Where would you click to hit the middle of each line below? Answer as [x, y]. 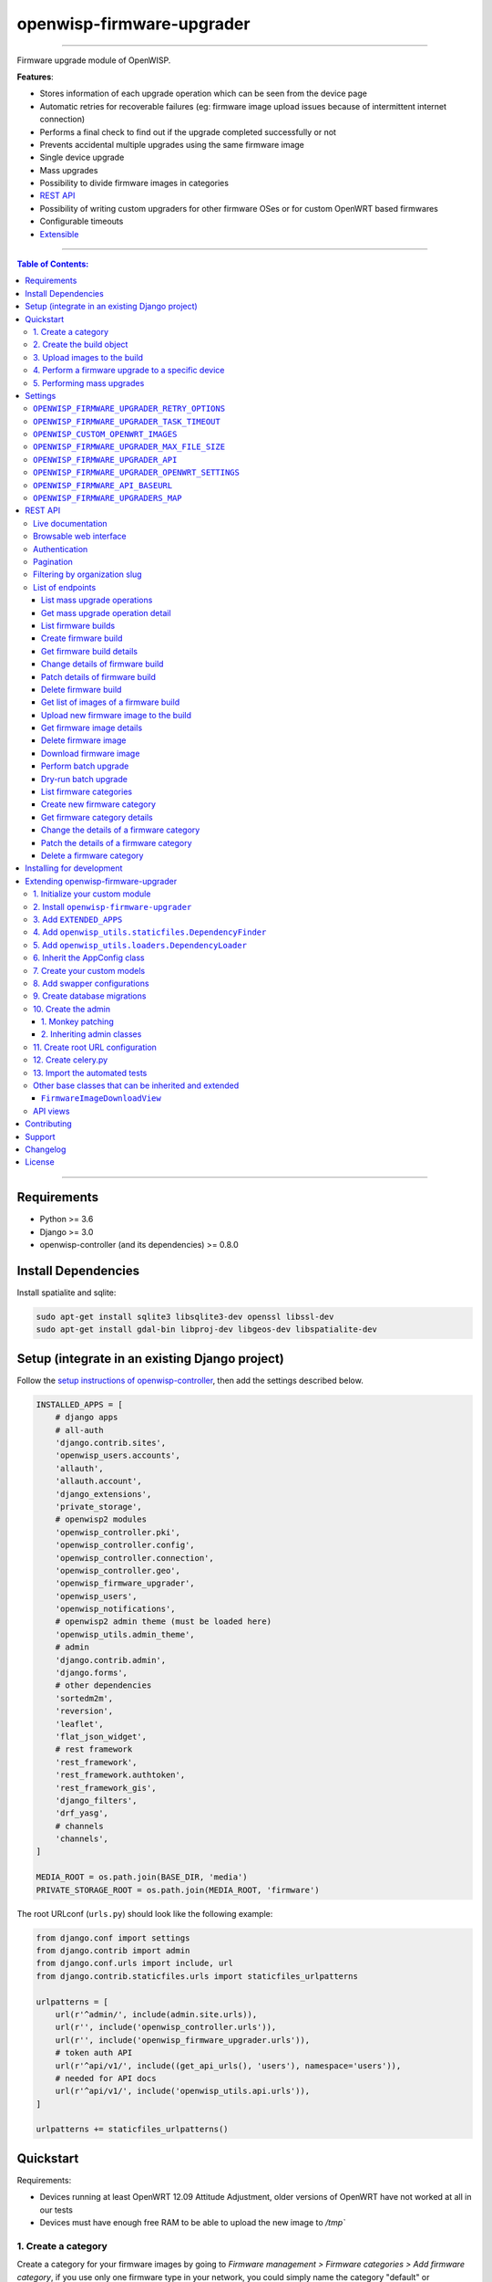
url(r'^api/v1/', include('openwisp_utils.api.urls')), [183, 2091]
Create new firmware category [99, 804]
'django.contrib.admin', [111, 1660]
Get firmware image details [92, 728]
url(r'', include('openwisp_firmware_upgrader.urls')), [183, 2040]
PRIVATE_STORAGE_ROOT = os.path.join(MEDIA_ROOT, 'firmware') [178, 1890]
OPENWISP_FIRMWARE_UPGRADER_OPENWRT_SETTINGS [137, 473]
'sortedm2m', [84, 1698]
